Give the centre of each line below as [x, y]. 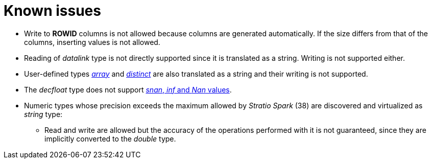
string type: [43, 114]
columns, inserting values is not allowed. [92, 42]
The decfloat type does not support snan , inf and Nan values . [128, 89]
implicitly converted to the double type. [110, 138]
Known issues [52, 11]
